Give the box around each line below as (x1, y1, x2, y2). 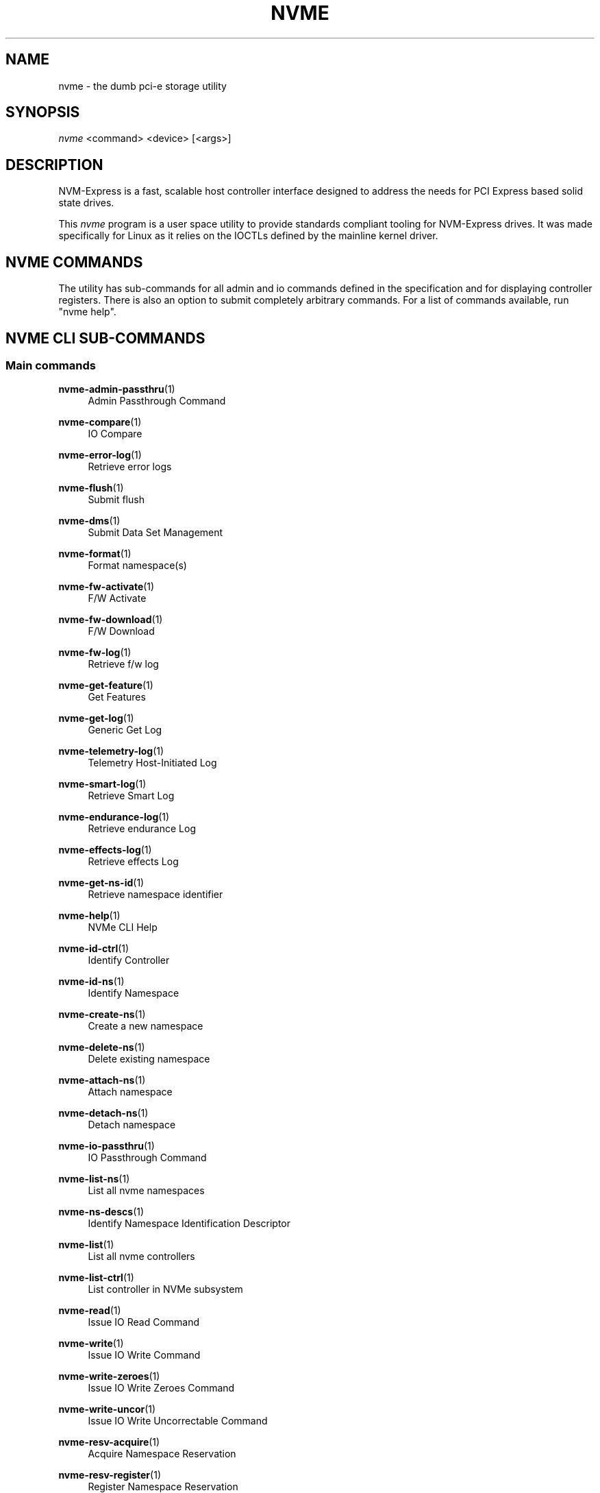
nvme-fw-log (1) (58, 646, 132, 659)
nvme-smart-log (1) (58, 778, 147, 790)
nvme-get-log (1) (58, 712, 134, 725)
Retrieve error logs (88, 461, 172, 473)
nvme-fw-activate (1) (58, 581, 155, 593)
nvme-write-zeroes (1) (58, 1370, 160, 1383)
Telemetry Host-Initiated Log (88, 757, 217, 769)
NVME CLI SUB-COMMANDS (5, 329, 205, 347)
